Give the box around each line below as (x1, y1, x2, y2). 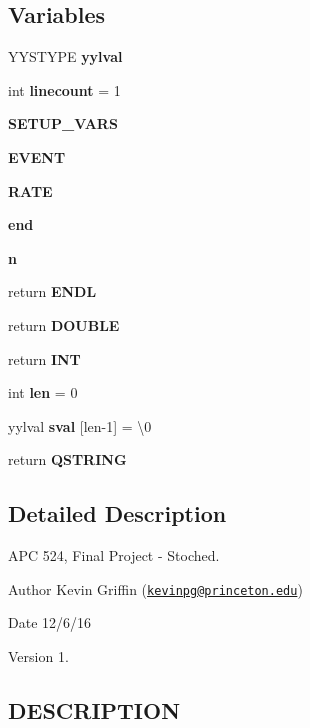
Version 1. (8, 645, 69, 666)
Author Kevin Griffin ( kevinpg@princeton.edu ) (8, 578, 303, 599)
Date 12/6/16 (8, 612, 92, 633)
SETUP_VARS (8, 113, 118, 134)
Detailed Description (8, 498, 227, 529)
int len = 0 (8, 382, 78, 403)
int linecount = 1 (8, 79, 121, 100)
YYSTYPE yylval (8, 46, 123, 67)
